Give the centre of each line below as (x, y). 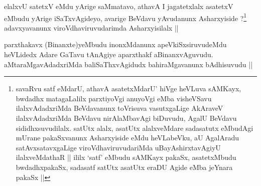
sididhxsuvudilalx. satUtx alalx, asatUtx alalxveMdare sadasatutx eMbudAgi (135, 128)
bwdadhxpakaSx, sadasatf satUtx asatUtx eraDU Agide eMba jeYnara (124, 167)
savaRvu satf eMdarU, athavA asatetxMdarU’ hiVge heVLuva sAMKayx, (128, 88)
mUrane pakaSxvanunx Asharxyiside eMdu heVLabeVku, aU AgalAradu (127, 138)
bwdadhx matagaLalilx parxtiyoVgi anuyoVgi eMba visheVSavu (114, 98)
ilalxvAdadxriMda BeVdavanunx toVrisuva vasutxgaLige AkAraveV (119, 108)
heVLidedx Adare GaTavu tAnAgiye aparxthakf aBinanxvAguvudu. (109, 54)
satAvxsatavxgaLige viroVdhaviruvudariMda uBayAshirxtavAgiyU (118, 147)
